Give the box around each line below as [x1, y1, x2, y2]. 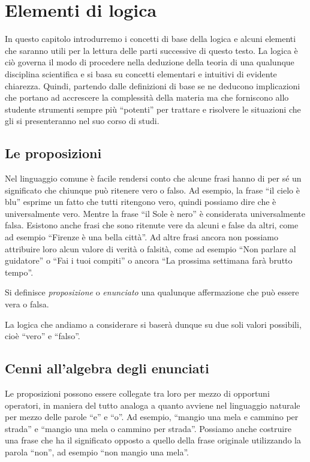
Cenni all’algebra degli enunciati [5, 359, 209, 378]
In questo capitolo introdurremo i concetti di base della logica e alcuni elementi [5, 32, 296, 45]
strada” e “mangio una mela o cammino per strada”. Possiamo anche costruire [5, 422, 291, 434]
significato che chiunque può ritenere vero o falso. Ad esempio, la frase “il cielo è [5, 183, 300, 196]
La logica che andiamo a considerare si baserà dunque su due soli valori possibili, [5, 318, 302, 330]
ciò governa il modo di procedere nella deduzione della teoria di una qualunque [5, 56, 294, 68]
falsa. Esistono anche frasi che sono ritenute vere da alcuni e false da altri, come [5, 219, 299, 231]
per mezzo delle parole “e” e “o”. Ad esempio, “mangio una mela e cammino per [5, 410, 299, 423]
